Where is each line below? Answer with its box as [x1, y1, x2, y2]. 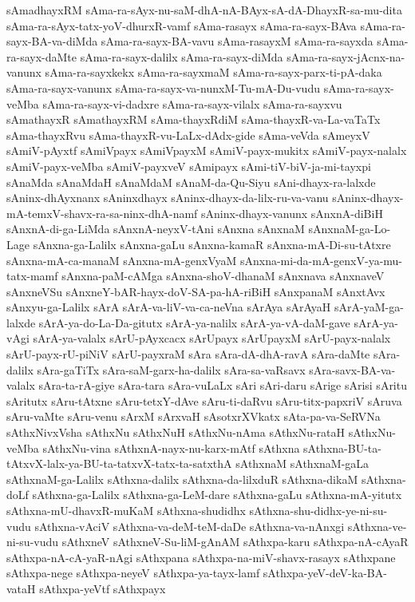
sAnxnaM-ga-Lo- [308, 220, 391, 237]
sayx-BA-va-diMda [6, 33, 98, 50]
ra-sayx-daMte [6, 48, 77, 65]
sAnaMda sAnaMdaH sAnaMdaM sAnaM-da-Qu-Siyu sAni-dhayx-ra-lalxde [6, 173, 376, 190]
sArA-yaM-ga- [334, 299, 404, 315]
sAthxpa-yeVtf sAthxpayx [39, 580, 166, 596]
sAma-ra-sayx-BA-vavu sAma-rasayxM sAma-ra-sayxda [101, 33, 373, 50]
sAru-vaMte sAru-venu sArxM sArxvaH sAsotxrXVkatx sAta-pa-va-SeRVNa [6, 408, 381, 425]
